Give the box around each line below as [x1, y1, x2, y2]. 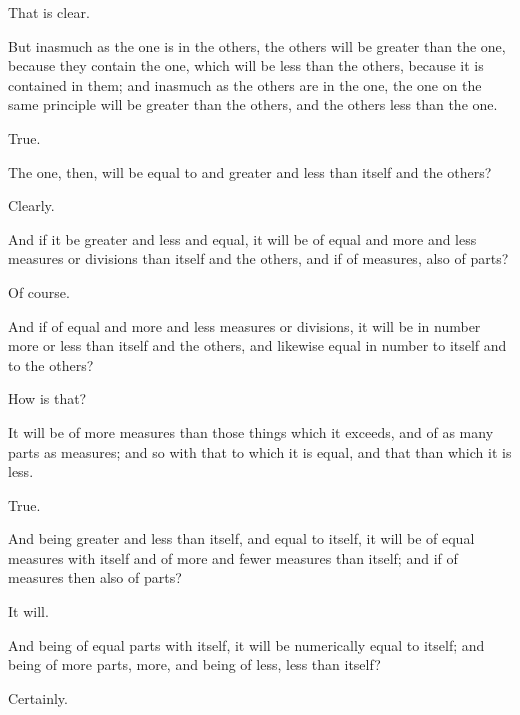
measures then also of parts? [8, 567, 182, 588]
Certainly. [8, 687, 68, 708]
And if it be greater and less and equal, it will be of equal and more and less [8, 228, 477, 249]
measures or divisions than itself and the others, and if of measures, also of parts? [8, 248, 509, 269]
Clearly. [8, 195, 55, 216]
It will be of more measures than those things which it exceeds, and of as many [8, 421, 494, 442]
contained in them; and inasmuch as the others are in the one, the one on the [8, 74, 482, 95]
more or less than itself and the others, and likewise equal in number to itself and [8, 335, 507, 356]
